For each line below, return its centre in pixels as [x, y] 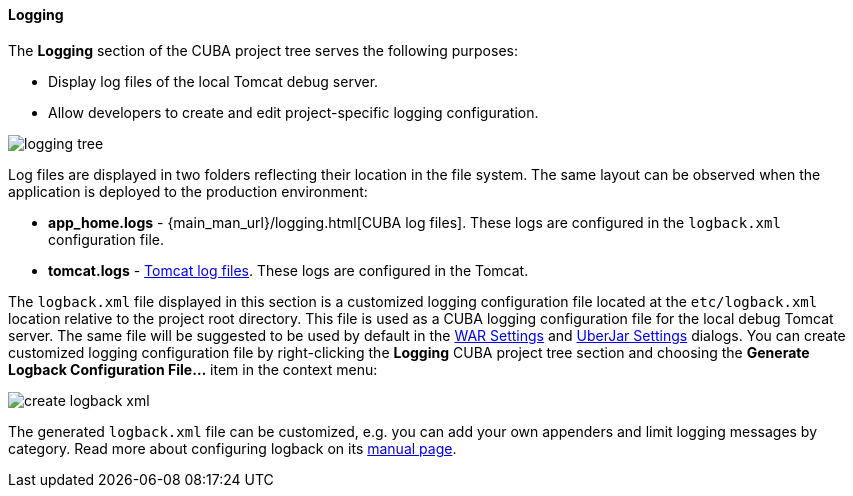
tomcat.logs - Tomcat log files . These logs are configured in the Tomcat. [288, 270]
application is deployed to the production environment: [188, 191]
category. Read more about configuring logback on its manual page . [232, 448]
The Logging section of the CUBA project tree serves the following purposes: [263, 50]
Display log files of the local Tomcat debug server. [213, 81]
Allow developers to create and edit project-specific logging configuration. [293, 112]
